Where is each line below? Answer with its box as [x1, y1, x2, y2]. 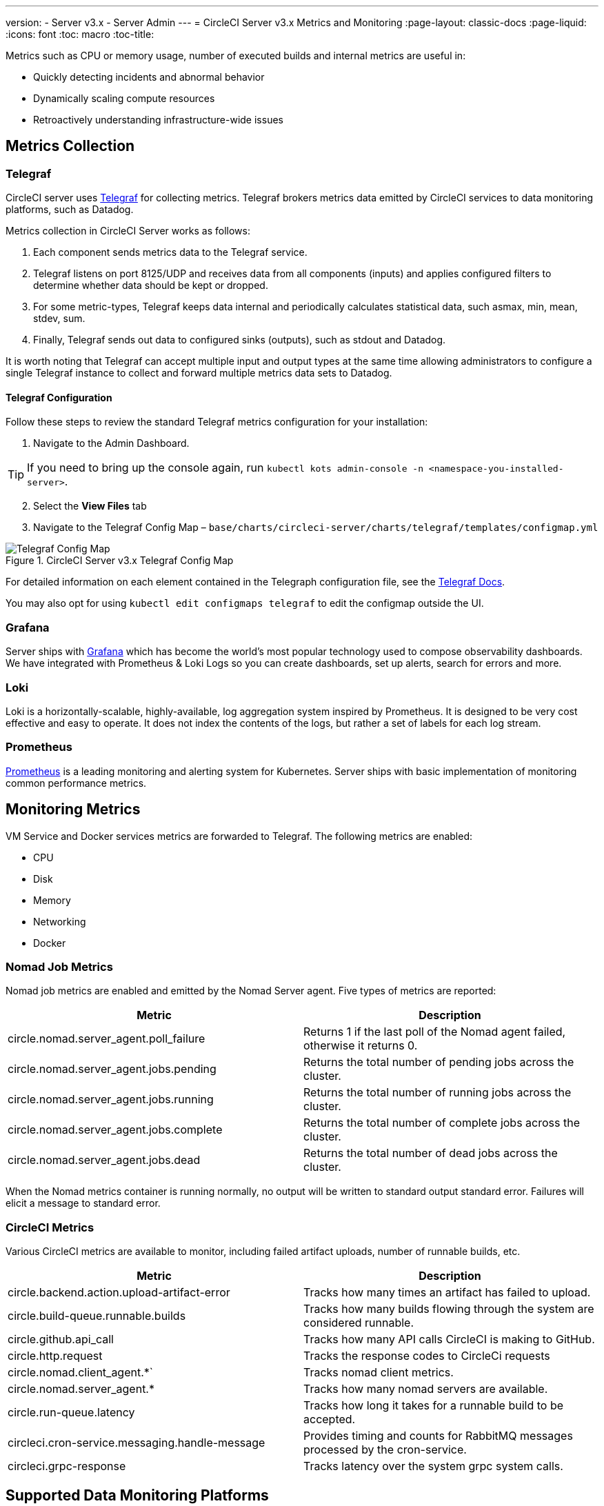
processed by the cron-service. [303, 1443, 467, 1457]
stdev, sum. [33, 312, 85, 325]
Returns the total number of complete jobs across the [303, 1116, 580, 1130]
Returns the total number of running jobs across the [303, 1085, 572, 1100]
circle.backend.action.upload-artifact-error [8, 1285, 230, 1300]
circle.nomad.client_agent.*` [8, 1365, 153, 1380]
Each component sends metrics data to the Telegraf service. [33, 246, 308, 259]
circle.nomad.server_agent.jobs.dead [8, 1153, 201, 1167]
